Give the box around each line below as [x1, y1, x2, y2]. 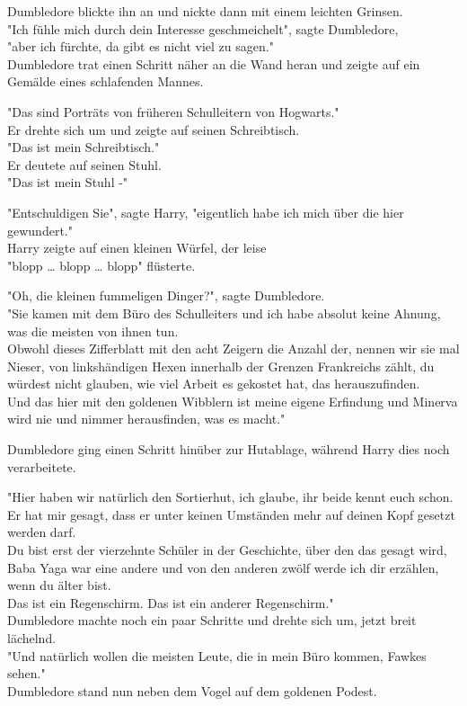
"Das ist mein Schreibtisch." [7, 138, 160, 156]
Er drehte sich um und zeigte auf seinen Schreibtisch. [7, 120, 300, 139]
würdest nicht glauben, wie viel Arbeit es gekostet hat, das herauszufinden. [7, 374, 420, 393]
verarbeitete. [7, 457, 76, 476]
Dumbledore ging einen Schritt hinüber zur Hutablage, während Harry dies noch [7, 440, 450, 459]
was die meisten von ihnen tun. [7, 321, 179, 340]
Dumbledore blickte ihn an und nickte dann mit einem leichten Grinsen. [7, 2, 403, 20]
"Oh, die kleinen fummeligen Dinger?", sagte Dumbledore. [7, 286, 325, 305]
